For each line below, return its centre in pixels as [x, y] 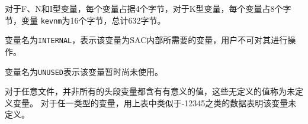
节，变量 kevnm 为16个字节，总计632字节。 [85, 20]
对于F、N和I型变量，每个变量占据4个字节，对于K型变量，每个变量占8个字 [148, 8]
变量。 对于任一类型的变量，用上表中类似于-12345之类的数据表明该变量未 [155, 102]
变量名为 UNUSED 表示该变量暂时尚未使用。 [84, 71]
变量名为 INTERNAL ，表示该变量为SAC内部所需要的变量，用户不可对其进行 [146, 40]
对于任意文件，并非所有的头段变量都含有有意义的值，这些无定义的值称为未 [150, 91]
